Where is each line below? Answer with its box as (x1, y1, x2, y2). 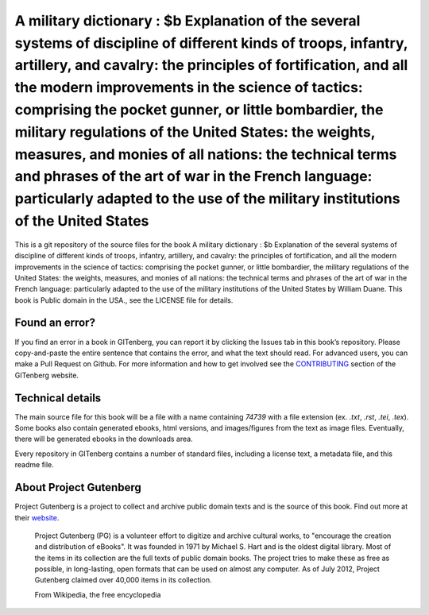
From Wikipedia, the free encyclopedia (34, 590, 161, 599)
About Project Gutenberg (14, 481, 142, 494)
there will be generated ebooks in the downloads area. (14, 434, 194, 444)
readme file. (14, 460, 55, 470)
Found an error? (14, 316, 95, 330)
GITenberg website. (14, 370, 79, 380)
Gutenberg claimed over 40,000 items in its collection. (34, 575, 212, 585)
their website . (14, 512, 60, 522)
